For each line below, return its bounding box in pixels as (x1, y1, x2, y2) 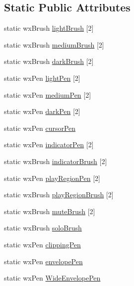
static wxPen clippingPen (4, 239, 81, 249)
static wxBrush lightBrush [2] (4, 23, 94, 33)
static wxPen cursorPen (4, 122, 76, 133)
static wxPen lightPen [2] (4, 72, 80, 83)
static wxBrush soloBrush (4, 223, 82, 233)
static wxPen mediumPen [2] (4, 89, 91, 100)
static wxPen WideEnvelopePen (4, 273, 101, 283)
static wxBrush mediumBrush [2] (4, 39, 104, 50)
